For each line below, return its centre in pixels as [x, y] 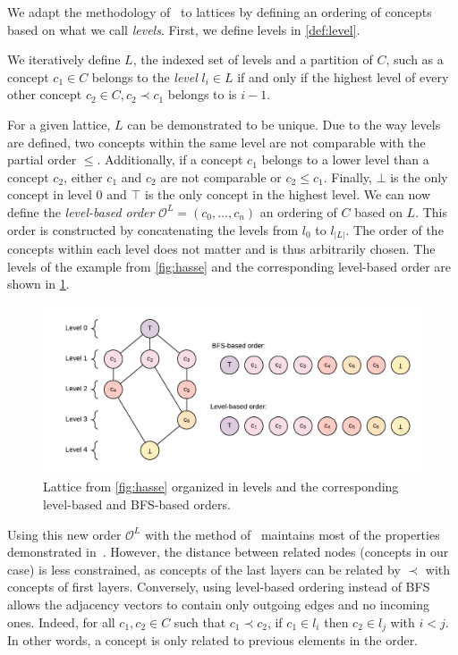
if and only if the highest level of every [343, 76]
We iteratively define [64, 59]
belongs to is [202, 94]
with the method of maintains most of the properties [292, 534]
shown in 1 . [38, 284]
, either [83, 176]
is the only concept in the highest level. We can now [288, 194]
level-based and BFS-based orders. [137, 504]
